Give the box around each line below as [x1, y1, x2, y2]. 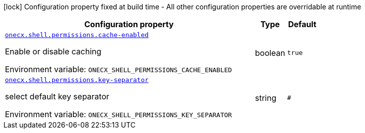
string [255, 92, 277, 103]
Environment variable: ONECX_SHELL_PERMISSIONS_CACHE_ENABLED [5, 64, 232, 74]
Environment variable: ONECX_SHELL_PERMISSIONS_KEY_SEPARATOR [5, 109, 232, 119]
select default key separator [5, 91, 110, 101]
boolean [255, 47, 286, 58]
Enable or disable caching [5, 46, 102, 56]
